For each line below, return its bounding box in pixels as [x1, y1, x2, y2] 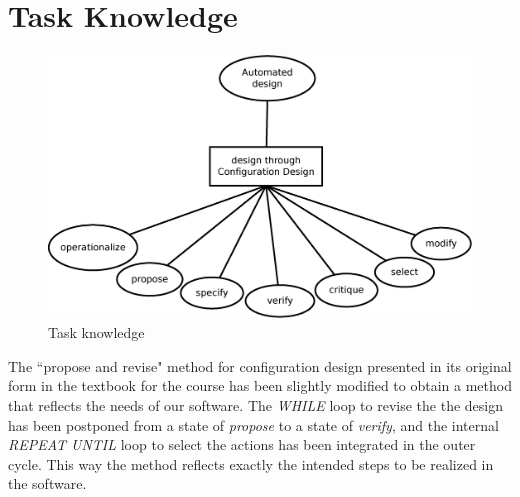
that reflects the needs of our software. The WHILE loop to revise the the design [8, 395, 504, 416]
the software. [8, 473, 87, 494]
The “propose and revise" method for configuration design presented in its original [8, 355, 512, 376]
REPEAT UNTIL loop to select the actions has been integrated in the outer [8, 434, 476, 455]
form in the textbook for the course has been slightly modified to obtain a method [8, 375, 512, 396]
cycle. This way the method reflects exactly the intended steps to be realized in [8, 453, 494, 474]
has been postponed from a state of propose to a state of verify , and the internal [8, 414, 499, 435]
